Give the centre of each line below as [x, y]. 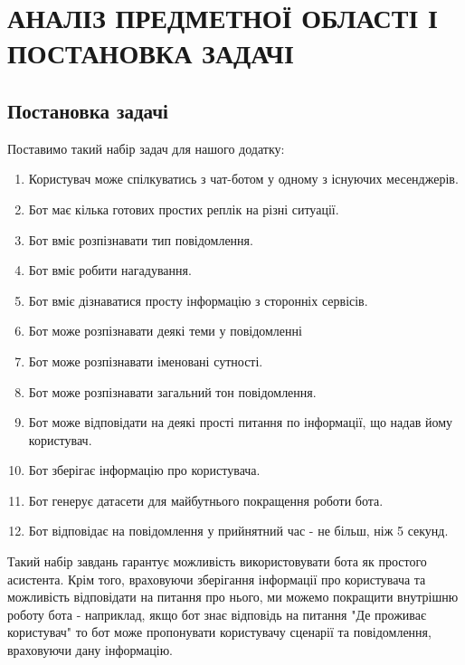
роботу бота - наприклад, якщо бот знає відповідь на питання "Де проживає [217, 614]
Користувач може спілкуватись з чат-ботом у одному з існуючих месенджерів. [243, 179]
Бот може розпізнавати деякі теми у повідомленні [165, 331]
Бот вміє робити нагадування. [110, 270]
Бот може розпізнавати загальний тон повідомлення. [172, 391]
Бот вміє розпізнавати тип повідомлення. [141, 239]
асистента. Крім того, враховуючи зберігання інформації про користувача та [217, 579]
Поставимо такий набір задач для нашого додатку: [146, 148]
